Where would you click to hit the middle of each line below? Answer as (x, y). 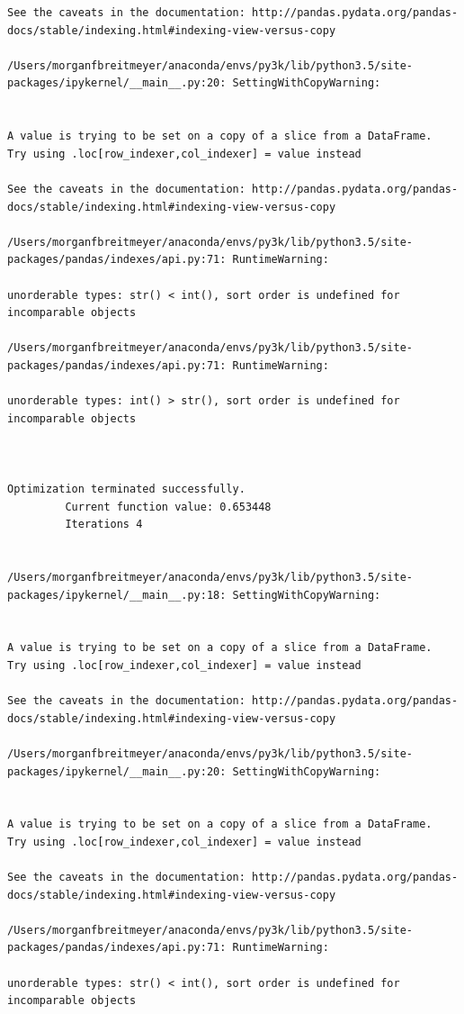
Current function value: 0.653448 (168, 507)
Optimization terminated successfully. (126, 489)
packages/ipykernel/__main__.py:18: (117, 595)
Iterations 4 (104, 525)
